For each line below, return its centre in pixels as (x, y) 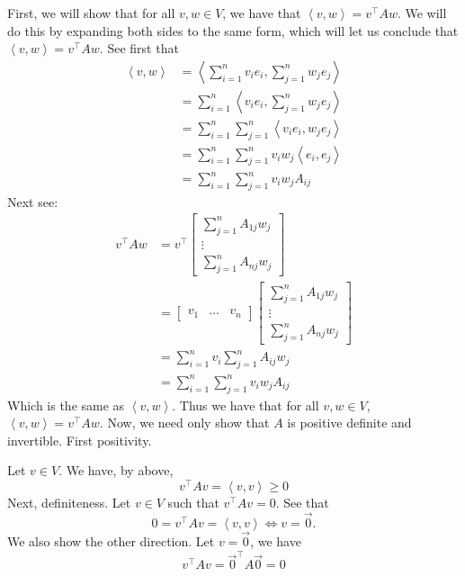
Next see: (33, 201)
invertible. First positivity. (80, 440)
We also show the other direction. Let (111, 541)
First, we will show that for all (91, 13)
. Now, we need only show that (184, 423)
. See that (302, 502)
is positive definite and (349, 423)
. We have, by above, (116, 470)
